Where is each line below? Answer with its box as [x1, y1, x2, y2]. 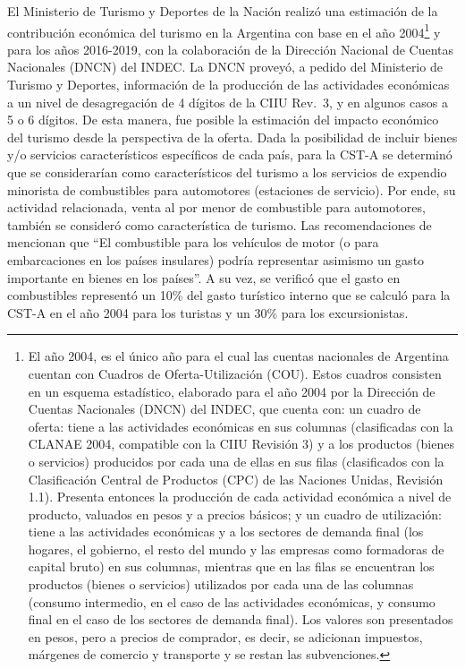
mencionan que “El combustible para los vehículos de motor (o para [7, 233, 379, 252]
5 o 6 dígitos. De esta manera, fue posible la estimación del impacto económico [7, 110, 439, 129]
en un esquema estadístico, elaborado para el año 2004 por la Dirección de [28, 382, 435, 400]
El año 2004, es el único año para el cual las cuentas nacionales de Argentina [28, 347, 449, 365]
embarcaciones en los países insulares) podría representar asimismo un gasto [7, 250, 425, 269]
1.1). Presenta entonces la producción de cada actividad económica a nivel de [28, 487, 452, 506]
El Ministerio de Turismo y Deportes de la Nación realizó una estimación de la [7, 2, 438, 20]
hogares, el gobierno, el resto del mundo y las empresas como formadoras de [28, 539, 444, 558]
